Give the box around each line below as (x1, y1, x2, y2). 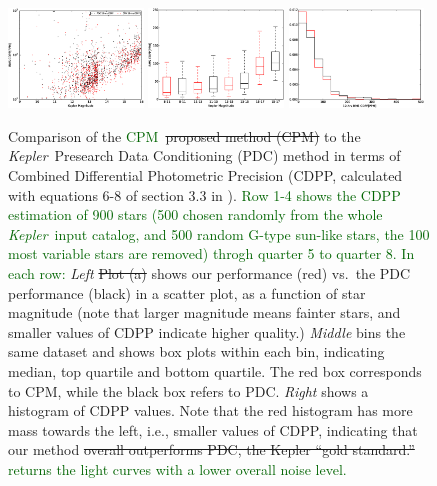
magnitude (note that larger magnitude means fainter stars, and (8, 302, 401, 323)
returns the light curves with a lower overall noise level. (8, 458, 347, 479)
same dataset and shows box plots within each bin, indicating (8, 341, 385, 362)
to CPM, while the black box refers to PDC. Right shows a (8, 380, 369, 401)
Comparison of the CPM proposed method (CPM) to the (8, 125, 361, 146)
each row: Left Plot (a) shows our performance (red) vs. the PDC (8, 263, 411, 284)
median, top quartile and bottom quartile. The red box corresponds (8, 361, 422, 381)
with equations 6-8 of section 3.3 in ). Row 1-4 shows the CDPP (8, 184, 401, 205)
